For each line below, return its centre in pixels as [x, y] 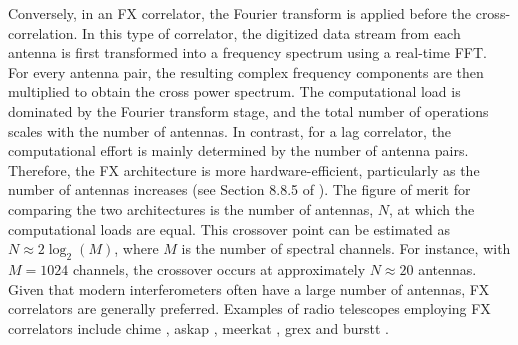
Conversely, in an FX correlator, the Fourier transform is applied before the [240, 13]
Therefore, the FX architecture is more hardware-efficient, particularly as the [244, 169]
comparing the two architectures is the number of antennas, [191, 208]
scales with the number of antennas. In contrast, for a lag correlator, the [230, 130]
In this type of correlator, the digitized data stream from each [271, 32]
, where [136, 248]
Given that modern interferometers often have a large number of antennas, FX [249, 288]
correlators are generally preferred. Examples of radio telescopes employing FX [249, 308]
